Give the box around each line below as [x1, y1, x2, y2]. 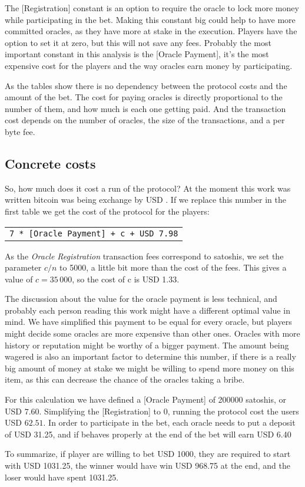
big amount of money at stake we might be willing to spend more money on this [5, 361, 294, 374]
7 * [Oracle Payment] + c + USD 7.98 [9, 228, 178, 238]
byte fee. [5, 125, 35, 137]
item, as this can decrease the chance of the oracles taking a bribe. [5, 373, 245, 386]
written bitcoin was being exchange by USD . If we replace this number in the [5, 193, 287, 206]
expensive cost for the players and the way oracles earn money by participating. [5, 59, 293, 71]
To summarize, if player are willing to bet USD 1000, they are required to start [5, 447, 291, 460]
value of [5, 272, 33, 285]
